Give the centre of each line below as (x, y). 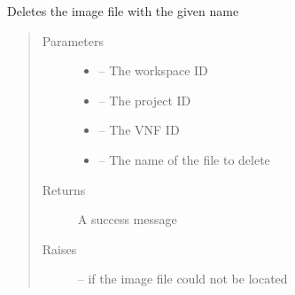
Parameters (73, 40)
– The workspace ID (153, 70)
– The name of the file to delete (184, 159)
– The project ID (145, 100)
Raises (59, 248)
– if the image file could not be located (182, 279)
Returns (64, 189)
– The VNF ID (139, 130)
